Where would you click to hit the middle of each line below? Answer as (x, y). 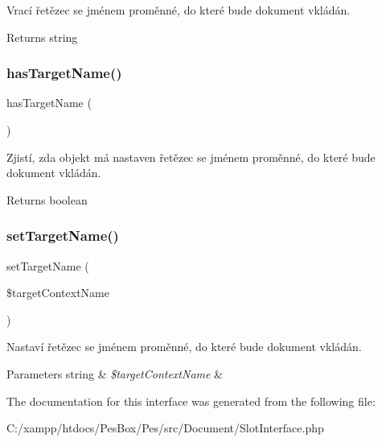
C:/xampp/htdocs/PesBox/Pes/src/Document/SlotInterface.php (165, 428)
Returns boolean (47, 199)
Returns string (42, 37)
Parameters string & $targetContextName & (115, 373)
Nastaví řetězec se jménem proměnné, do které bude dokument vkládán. (184, 347)
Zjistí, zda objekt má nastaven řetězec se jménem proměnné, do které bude (191, 157)
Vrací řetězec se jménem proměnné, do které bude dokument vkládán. (179, 10)
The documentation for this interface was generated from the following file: (191, 401)
